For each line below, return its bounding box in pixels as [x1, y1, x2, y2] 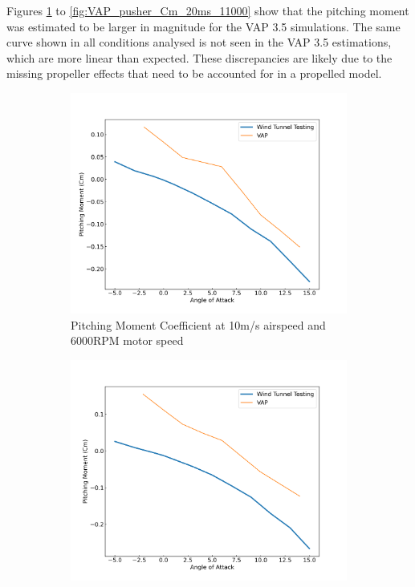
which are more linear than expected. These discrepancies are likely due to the [6, 49, 393, 66]
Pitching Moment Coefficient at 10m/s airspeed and [71, 316, 326, 333]
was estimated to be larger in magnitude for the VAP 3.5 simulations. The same [6, 18, 401, 34]
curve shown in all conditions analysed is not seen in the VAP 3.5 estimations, [6, 34, 392, 51]
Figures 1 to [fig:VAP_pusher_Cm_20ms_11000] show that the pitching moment [6, 2, 409, 18]
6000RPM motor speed [71, 332, 184, 349]
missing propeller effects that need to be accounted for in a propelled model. [6, 65, 382, 82]
